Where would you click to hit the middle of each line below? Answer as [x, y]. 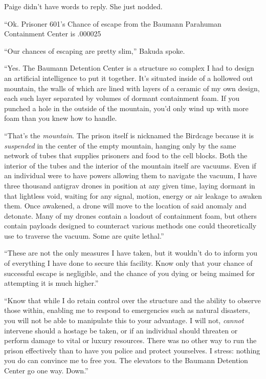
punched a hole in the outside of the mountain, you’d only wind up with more [126, 108]
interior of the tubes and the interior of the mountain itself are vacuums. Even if [130, 165]
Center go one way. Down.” [46, 370]
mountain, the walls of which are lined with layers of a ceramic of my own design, [132, 88]
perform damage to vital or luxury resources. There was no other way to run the [130, 340]
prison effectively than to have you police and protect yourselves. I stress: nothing [132, 350]
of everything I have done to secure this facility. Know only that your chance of [128, 263]
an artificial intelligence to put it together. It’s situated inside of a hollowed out [129, 78]
